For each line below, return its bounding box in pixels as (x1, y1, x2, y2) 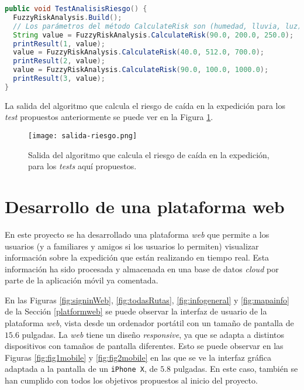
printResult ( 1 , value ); (13, 39, 105, 48)
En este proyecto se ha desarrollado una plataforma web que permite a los (5, 228, 270, 240)
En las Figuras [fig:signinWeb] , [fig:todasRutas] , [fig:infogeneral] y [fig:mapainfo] (5, 293, 289, 306)
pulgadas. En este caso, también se (173, 362, 298, 375)
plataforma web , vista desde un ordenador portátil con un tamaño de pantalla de (5, 317, 294, 329)
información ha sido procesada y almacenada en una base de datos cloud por (5, 262, 279, 275)
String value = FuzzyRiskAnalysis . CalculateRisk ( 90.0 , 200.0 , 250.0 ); (13, 30, 294, 39)
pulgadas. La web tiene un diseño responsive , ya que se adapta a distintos (22, 328, 285, 340)
